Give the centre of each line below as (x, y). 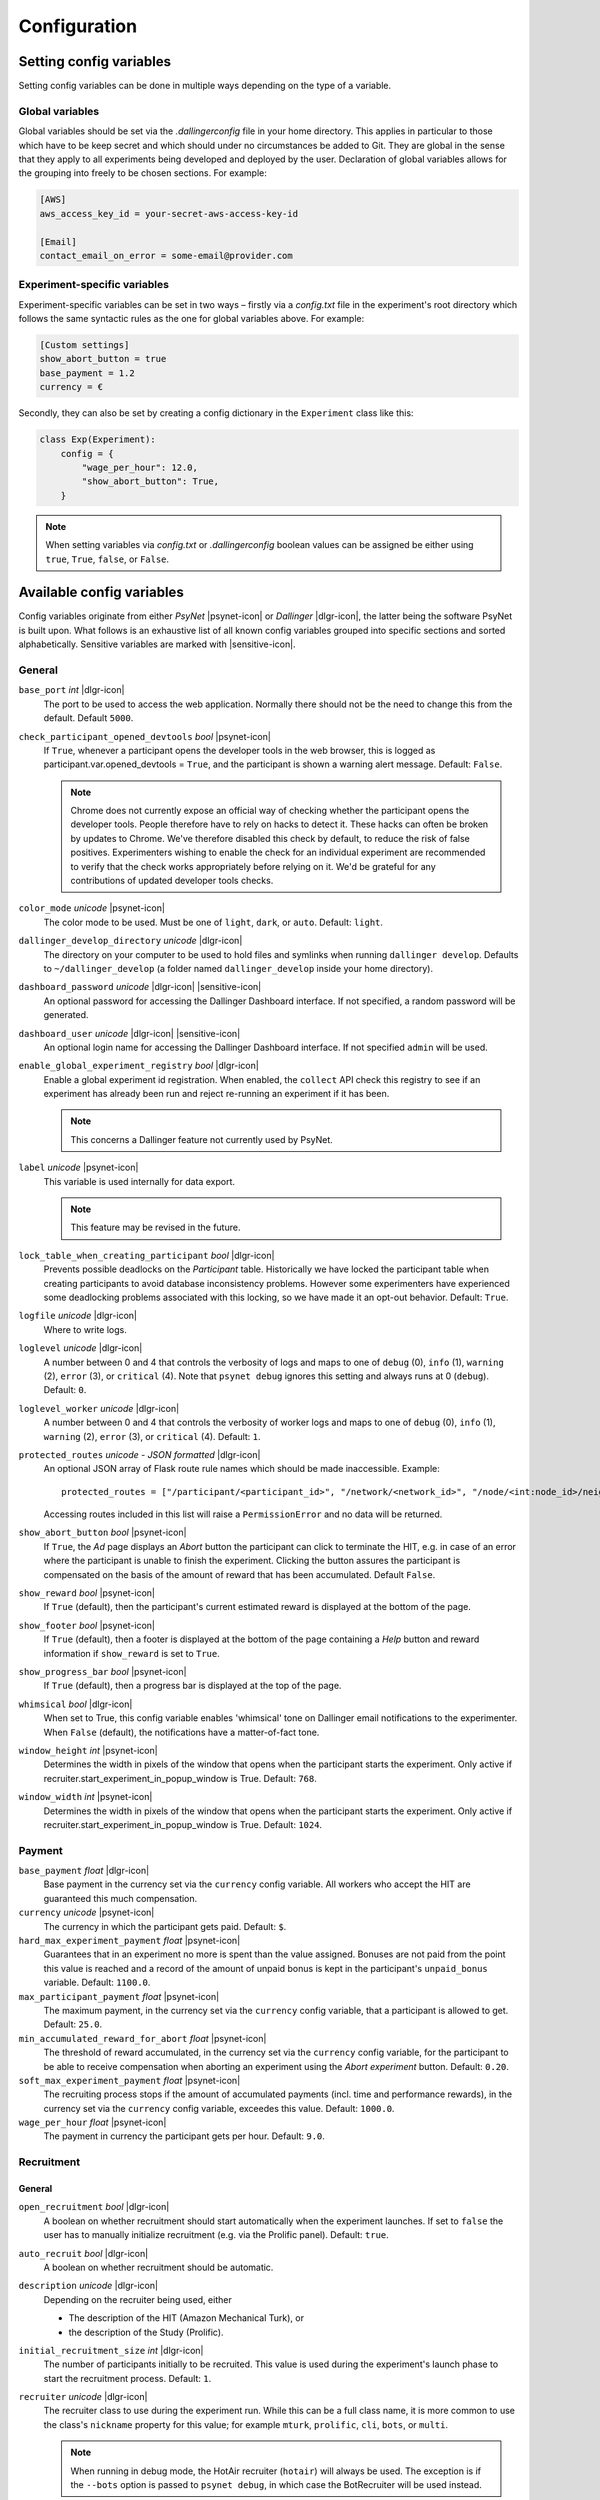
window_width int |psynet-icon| (85, 1797)
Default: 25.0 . (73, 2024)
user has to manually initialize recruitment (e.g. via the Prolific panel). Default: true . (216, 2235)
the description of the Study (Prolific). (146, 2332)
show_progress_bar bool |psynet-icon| (102, 1671)
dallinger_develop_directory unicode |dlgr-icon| (130, 941)
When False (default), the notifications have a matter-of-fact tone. (181, 1732)
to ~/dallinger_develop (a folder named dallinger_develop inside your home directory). (238, 968)
